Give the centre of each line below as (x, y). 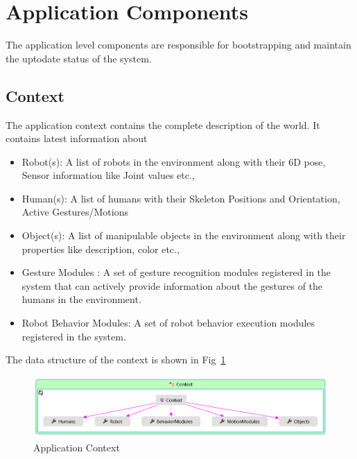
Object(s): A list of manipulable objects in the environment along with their (184, 235)
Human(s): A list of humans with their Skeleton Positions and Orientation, (181, 198)
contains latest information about (77, 138)
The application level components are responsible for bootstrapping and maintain (178, 45)
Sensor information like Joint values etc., (108, 175)
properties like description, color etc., (101, 249)
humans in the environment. (81, 299)
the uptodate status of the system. (79, 58)
